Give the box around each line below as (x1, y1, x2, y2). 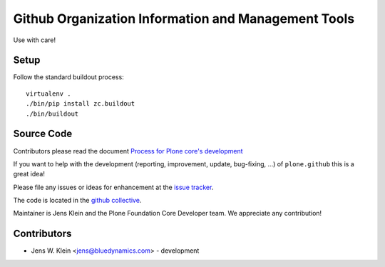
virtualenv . (26, 89, 71, 98)
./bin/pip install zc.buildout (26, 100, 135, 108)
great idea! (13, 170, 46, 178)
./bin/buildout (26, 109, 79, 118)
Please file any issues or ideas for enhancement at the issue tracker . (13, 183, 214, 191)
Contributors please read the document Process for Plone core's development (13, 146, 243, 155)
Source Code (13, 128, 73, 140)
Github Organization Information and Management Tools (13, 11, 355, 26)
